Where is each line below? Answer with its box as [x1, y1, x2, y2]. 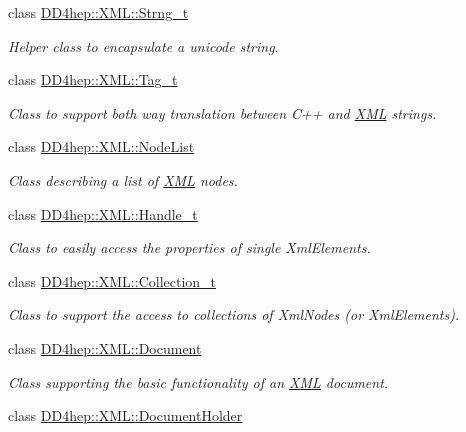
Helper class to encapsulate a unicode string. [8, 35, 279, 56]
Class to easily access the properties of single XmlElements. [8, 237, 371, 258]
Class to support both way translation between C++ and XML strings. [8, 102, 437, 123]
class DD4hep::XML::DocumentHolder [8, 405, 243, 426]
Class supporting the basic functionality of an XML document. [8, 371, 389, 392]
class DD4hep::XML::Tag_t [8, 69, 178, 90]
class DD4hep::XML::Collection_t [8, 270, 217, 291]
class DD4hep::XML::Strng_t [8, 2, 189, 22]
